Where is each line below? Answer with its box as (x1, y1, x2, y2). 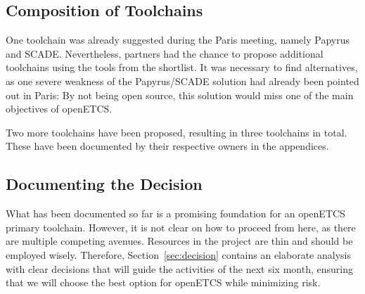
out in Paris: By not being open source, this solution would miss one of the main (6, 87, 354, 102)
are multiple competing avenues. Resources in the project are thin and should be (6, 234, 353, 248)
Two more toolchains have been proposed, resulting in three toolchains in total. (6, 124, 347, 139)
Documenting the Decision (6, 173, 203, 195)
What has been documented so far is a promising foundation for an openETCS (6, 206, 345, 221)
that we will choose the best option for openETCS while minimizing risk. (6, 275, 321, 290)
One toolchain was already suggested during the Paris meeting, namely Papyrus (6, 32, 350, 47)
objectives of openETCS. (6, 101, 113, 116)
